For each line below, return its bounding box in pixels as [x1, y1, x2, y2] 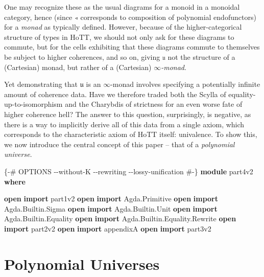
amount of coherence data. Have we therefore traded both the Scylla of [4, 88, 226, 99]
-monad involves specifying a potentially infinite [110, 79, 260, 89]
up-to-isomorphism [4, 99, 63, 109]
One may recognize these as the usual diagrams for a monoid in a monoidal [4, 2, 240, 12]
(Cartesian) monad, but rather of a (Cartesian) [4, 61, 152, 72]
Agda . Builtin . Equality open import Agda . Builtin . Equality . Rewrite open [4, 213, 236, 224]
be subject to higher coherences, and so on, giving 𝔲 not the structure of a [4, 52, 235, 62]
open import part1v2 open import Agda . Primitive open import [4, 193, 218, 204]
